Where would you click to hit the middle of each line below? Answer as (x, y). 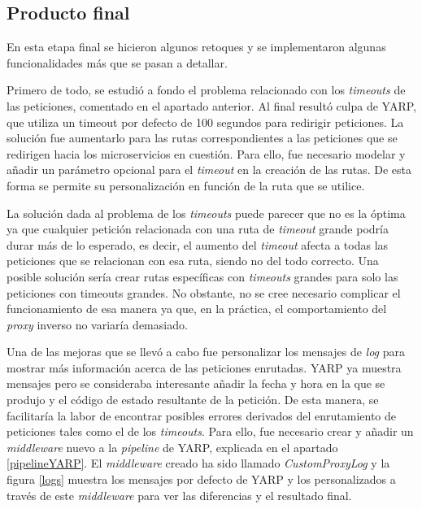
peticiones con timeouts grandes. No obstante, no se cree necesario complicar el (204, 292)
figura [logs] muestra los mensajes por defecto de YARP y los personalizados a (201, 479)
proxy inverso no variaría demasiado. (97, 324)
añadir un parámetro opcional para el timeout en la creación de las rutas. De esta (209, 170)
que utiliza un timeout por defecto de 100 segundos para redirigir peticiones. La (205, 122)
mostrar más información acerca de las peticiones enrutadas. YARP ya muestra (204, 367)
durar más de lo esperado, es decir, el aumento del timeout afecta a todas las (198, 244)
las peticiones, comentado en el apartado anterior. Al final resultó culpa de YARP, (212, 105)
